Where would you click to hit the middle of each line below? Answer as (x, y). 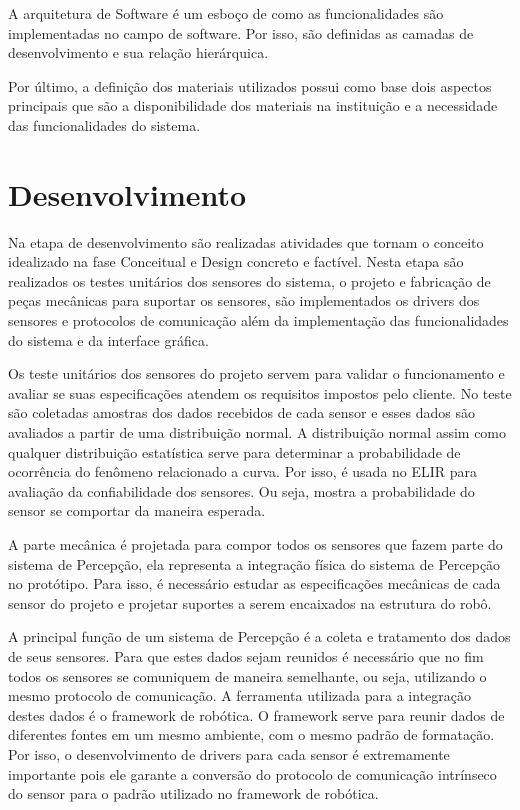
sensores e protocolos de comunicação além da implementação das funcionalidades (258, 320)
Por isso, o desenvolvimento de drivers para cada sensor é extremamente (229, 753)
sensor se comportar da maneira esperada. (137, 510)
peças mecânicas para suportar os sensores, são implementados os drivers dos (244, 300)
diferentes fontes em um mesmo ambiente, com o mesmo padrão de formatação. (251, 734)
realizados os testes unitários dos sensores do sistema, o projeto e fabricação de (249, 280)
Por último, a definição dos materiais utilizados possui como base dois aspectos (250, 85)
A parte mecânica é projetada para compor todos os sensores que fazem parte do (255, 544)
